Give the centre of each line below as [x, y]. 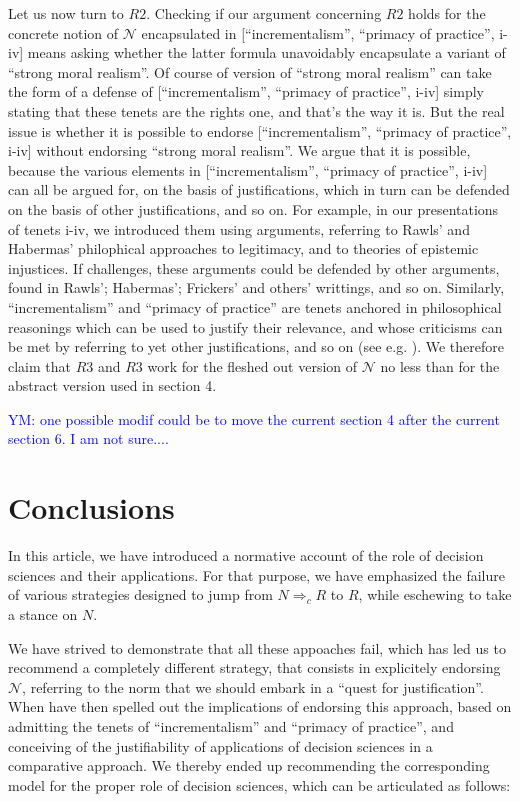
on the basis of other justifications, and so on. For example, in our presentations [253, 208]
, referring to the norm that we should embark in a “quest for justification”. [253, 686]
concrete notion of [63, 32]
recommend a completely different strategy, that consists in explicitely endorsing [254, 667]
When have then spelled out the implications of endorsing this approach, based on [260, 706]
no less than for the [440, 365]
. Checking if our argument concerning [264, 13]
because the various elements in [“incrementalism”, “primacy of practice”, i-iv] [248, 169]
